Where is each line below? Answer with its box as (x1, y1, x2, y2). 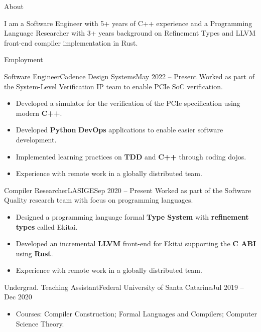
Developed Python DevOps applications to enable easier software (16, 124, 223, 135)
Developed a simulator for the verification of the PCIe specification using (16, 98, 240, 108)
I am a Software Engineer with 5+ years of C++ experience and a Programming (4, 18, 252, 28)
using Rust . (16, 248, 53, 258)
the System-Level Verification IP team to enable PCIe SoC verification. (4, 81, 223, 91)
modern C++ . (16, 107, 62, 118)
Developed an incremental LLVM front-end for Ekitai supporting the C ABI (16, 238, 256, 249)
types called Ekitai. (16, 221, 78, 232)
